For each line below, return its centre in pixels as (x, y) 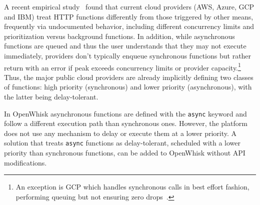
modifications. (25, 162)
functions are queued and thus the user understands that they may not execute (125, 46)
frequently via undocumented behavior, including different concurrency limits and (129, 26)
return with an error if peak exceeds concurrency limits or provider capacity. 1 (122, 66)
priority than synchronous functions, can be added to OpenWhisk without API (125, 153)
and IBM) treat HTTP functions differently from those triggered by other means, (129, 16)
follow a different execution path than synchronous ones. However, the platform (126, 123)
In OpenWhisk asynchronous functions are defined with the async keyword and (125, 113)
